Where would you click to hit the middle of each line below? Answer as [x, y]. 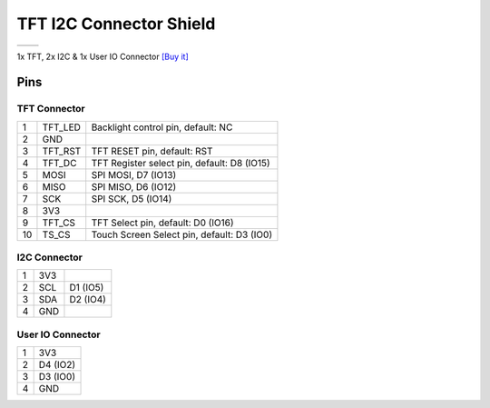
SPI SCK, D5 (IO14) [132, 198]
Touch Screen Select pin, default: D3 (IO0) [181, 234]
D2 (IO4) [88, 300]
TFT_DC [59, 163]
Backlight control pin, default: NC [162, 127]
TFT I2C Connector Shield [116, 24]
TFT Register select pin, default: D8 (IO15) [181, 163]
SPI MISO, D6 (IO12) [134, 186]
